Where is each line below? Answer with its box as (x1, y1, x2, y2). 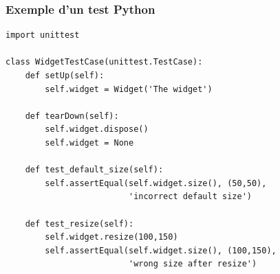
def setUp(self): (25, 71, 105, 80)
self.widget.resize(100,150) (45, 232, 178, 242)
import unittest (6, 30, 80, 41)
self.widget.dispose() (45, 124, 149, 135)
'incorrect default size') (128, 192, 252, 202)
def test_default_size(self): (25, 165, 164, 175)
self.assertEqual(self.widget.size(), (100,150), (45, 245, 277, 255)
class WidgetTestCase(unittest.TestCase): (6, 57, 203, 67)
